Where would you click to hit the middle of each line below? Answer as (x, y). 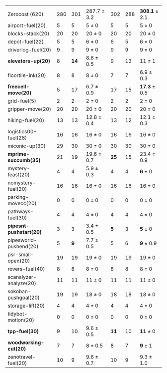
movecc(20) (22, 203)
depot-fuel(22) (26, 42)
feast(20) (19, 175)
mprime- (19, 154)
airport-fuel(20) (27, 25)
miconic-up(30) (27, 146)
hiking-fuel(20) (26, 120)
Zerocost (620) (26, 14)
